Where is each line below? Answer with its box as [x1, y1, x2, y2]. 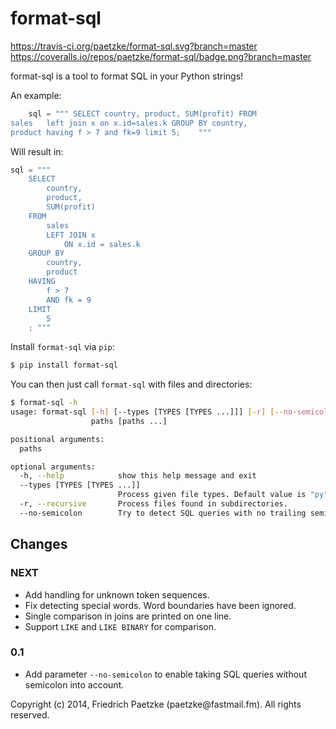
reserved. [10, 708, 50, 721]
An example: [10, 89, 62, 101]
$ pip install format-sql [10, 360, 118, 371]
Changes [10, 536, 68, 553]
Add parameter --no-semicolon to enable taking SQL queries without [24, 668, 307, 680]
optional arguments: [10, 462, 97, 472]
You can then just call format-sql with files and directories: [10, 378, 253, 391]
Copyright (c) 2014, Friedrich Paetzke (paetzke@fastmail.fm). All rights [10, 698, 302, 710]
